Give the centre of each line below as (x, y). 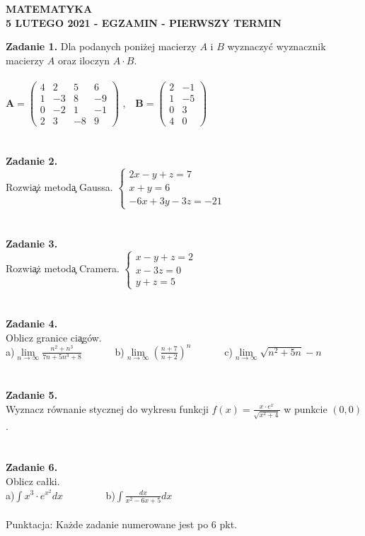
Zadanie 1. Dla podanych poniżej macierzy (101, 46)
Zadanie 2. (32, 161)
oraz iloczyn (84, 60)
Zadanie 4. (32, 324)
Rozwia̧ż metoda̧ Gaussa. (59, 187)
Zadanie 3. (32, 243)
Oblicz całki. (33, 480)
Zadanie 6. (32, 467)
